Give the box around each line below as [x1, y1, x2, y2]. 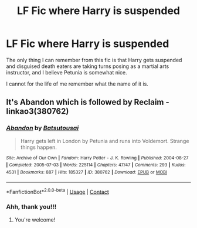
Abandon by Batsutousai [6, 124, 79, 132]
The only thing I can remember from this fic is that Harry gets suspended [6, 56, 182, 63]
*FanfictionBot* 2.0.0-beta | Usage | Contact [6, 187, 110, 195]
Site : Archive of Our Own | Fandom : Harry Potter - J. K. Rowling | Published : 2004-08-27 [6, 155, 189, 161]
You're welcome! [14, 216, 56, 223]
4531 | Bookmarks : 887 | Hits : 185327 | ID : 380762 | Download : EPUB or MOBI [6, 169, 167, 175]
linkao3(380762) [6, 107, 69, 117]
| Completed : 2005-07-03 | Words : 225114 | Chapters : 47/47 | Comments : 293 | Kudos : [6, 162, 186, 168]
